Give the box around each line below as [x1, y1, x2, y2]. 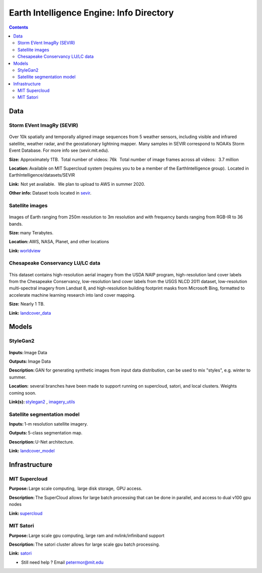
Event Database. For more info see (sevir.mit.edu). [9, 147, 109, 153]
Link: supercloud [9, 510, 43, 516]
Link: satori [9, 550, 32, 556]
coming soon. [9, 390, 36, 396]
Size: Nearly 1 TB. [9, 301, 45, 307]
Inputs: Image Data [9, 349, 48, 355]
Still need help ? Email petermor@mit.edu [21, 559, 104, 565]
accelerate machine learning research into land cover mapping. [9, 292, 136, 298]
